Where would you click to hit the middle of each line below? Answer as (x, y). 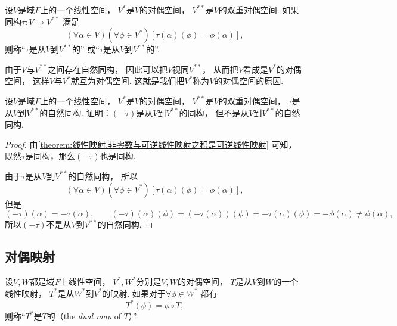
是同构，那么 (50, 156)
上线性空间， (85, 281)
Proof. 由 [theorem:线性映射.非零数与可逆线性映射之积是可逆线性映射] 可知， (151, 144)
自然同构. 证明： (80, 112)
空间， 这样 (27, 81)
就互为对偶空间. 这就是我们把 (128, 81)
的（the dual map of (84, 316)
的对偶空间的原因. (249, 81)
